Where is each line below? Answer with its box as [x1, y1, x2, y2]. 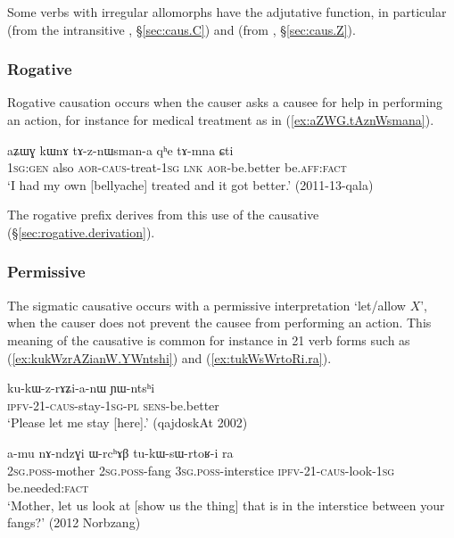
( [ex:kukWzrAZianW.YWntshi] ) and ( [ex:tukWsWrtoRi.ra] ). [7, 348, 332, 367]
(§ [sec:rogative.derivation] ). [7, 222, 155, 241]
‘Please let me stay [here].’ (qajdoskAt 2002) [7, 413, 248, 432]
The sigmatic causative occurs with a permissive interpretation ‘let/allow [7, 295, 406, 314]
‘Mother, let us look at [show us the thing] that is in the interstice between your [7, 495, 445, 514]
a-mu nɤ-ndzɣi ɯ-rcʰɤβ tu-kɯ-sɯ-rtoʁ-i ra [7, 443, 234, 461]
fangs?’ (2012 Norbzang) [7, 513, 141, 532]
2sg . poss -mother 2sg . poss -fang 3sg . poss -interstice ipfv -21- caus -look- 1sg [7, 460, 395, 479]
